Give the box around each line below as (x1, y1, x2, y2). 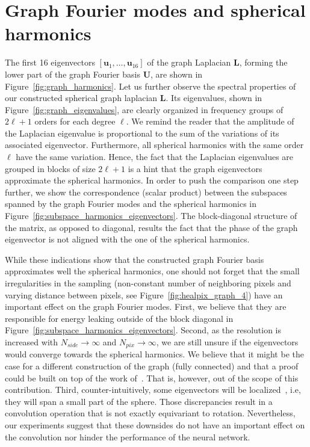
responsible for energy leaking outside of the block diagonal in (5, 312, 234, 324)
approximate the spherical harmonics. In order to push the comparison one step (5, 174, 299, 187)
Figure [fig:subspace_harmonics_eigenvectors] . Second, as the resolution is (5, 324, 282, 336)
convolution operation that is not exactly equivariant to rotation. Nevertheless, (5, 407, 296, 419)
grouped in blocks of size (5, 162, 96, 174)
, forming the (239, 56, 288, 69)
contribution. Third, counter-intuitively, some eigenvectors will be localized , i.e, (5, 383, 301, 396)
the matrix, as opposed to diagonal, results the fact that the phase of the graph (5, 221, 298, 233)
